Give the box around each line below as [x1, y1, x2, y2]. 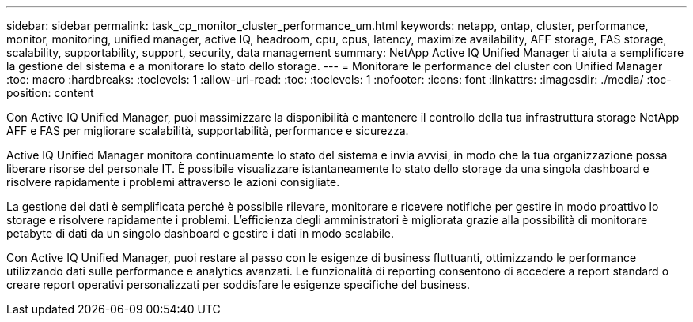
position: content [6, 86, 94, 99]
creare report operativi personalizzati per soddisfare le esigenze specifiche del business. [6, 278, 470, 291]
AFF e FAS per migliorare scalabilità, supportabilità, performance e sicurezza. [6, 124, 409, 137]
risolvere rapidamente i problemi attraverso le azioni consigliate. [6, 175, 340, 189]
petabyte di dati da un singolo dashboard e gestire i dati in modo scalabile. [6, 227, 394, 240]
